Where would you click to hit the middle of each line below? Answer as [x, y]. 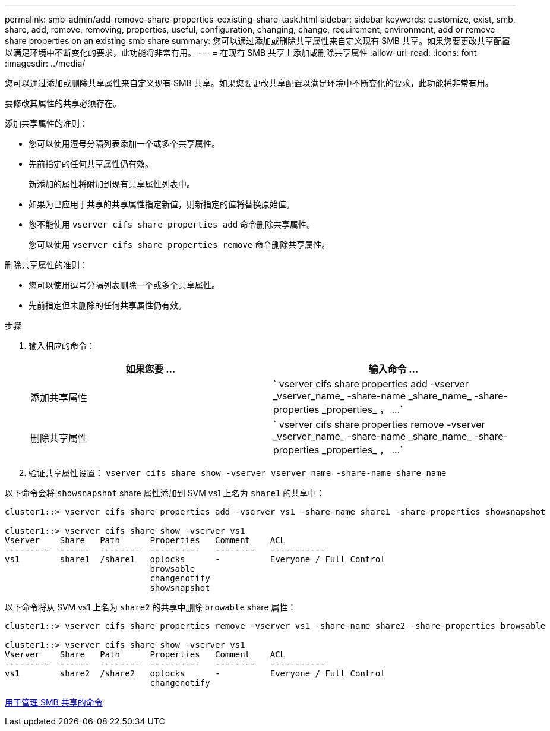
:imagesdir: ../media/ [45, 63]
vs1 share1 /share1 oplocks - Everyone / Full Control [195, 559]
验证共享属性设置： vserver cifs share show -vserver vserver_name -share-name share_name [238, 473]
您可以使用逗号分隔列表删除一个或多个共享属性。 [124, 285]
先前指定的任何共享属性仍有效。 [91, 164]
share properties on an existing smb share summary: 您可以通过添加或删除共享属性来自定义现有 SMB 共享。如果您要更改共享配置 [257, 41]
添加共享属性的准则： [46, 123]
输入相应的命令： [62, 346]
